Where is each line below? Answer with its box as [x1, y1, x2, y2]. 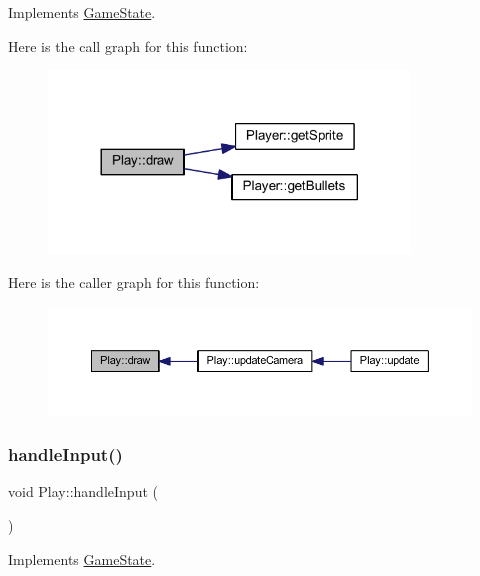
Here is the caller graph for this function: [8, 271, 260, 292]
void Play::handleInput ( [8, 481, 158, 502]
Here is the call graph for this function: [8, 35, 248, 56]
